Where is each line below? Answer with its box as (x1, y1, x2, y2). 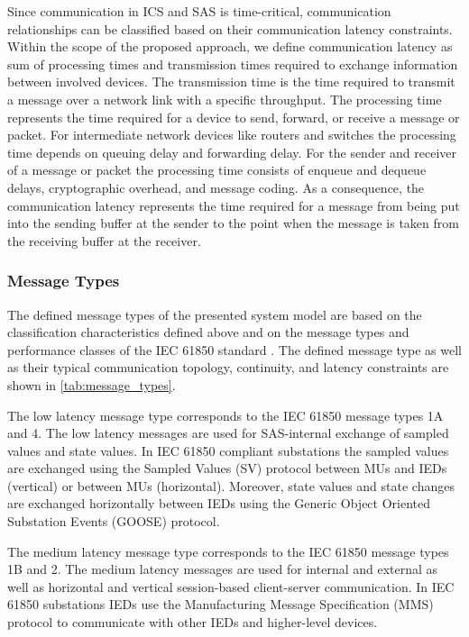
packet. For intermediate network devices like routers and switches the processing (7, 125, 456, 144)
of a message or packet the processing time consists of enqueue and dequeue (7, 160, 427, 179)
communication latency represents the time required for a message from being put (7, 196, 460, 214)
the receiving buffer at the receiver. (7, 231, 201, 250)
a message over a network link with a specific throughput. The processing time (7, 89, 442, 108)
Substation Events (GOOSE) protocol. (7, 512, 220, 531)
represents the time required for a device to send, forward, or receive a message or (7, 107, 460, 126)
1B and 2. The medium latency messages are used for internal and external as (7, 560, 438, 578)
